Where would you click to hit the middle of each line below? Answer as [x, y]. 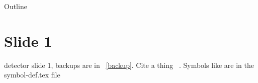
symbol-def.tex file [32, 75]
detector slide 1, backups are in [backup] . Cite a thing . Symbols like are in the [129, 65]
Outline [16, 6]
